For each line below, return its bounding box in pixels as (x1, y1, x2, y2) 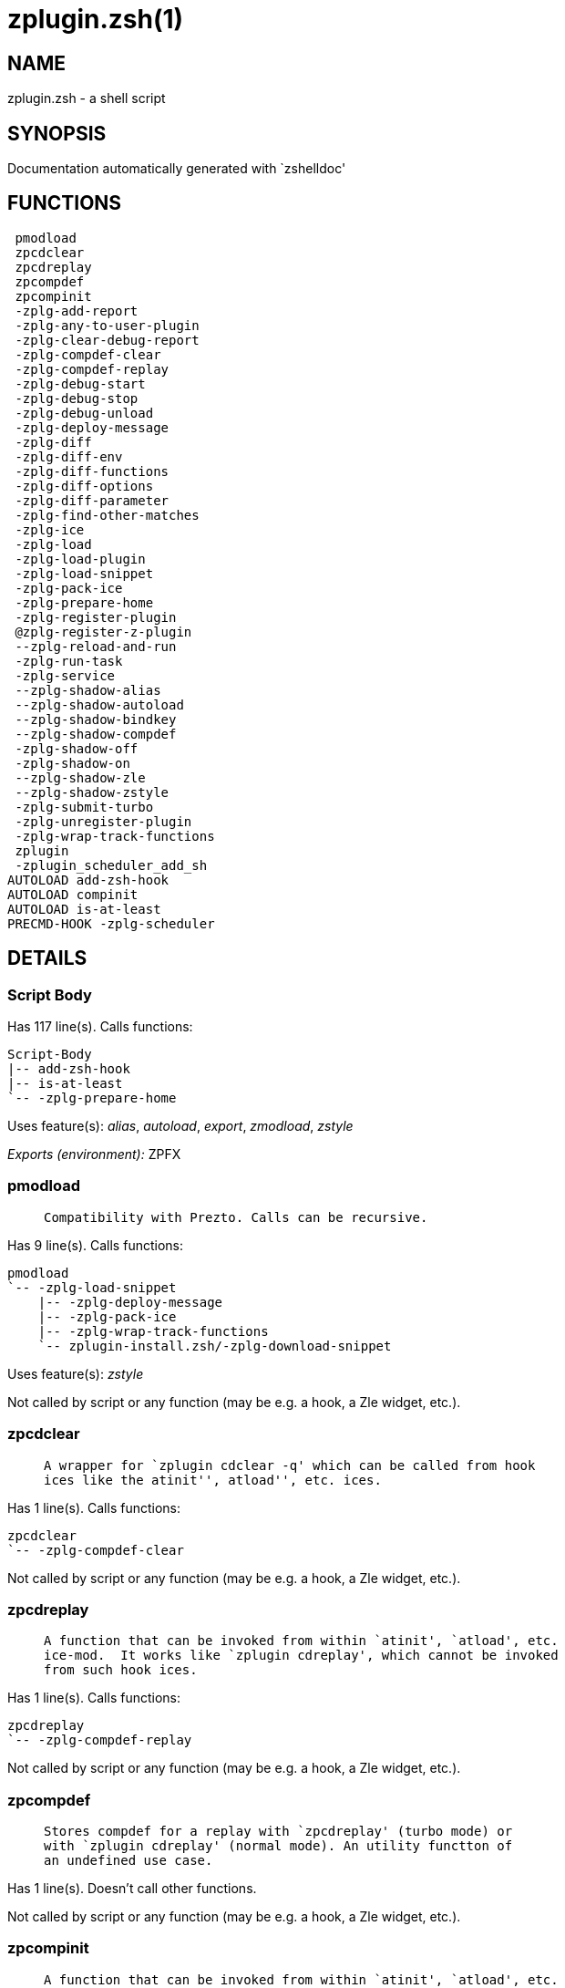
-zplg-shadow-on (15, 755, 130, 771)
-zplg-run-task (15, 653, 123, 668)
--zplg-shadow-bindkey (15, 711, 177, 727)
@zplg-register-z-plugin (15, 624, 192, 639)
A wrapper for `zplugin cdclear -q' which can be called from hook (44, 1457, 536, 1473)
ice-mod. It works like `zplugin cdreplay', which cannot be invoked (44, 1648, 559, 1663)
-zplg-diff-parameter (15, 492, 169, 508)
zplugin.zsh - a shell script (7, 90, 166, 107)
